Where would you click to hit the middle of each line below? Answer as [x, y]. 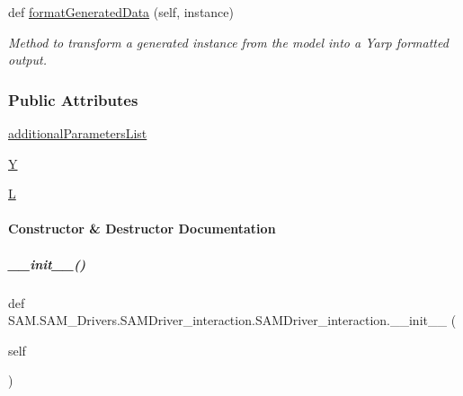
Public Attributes [73, 99]
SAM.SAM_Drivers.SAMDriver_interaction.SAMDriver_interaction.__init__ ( [232, 320]
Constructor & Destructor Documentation [142, 229]
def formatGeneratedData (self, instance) [121, 12]
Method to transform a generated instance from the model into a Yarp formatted [228, 42]
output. [27, 60]
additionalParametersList [78, 133]
